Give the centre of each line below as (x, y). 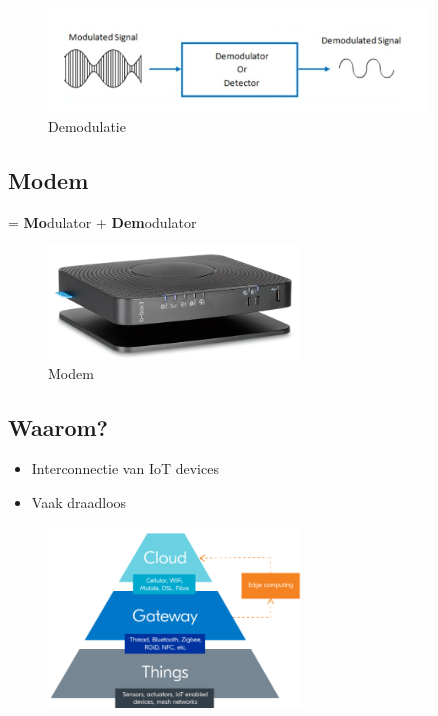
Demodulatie (87, 125)
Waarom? (58, 426)
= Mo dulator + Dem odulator (102, 221)
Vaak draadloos (79, 502)
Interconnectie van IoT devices (125, 468)
